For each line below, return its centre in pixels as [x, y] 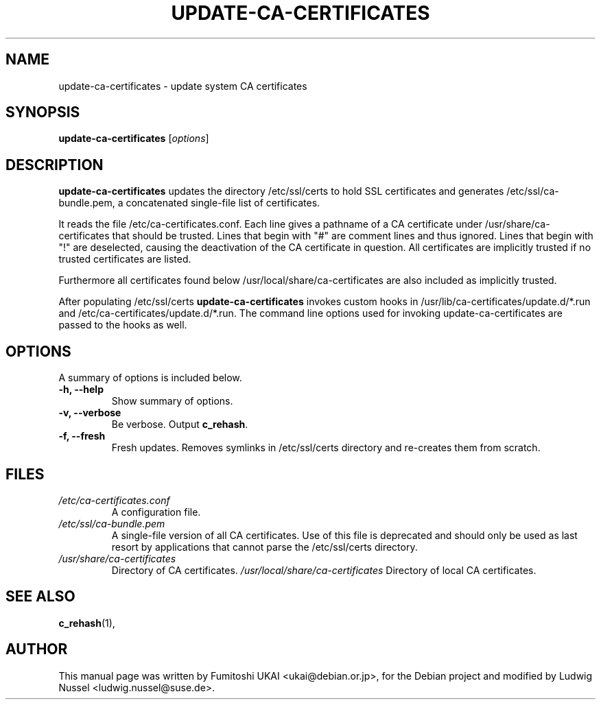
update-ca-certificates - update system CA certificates [183, 86]
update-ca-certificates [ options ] [134, 139]
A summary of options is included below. [150, 378]
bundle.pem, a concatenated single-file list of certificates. [189, 203]
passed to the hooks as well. [123, 325]
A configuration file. [156, 512]
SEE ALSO [40, 597]
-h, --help [81, 390]
